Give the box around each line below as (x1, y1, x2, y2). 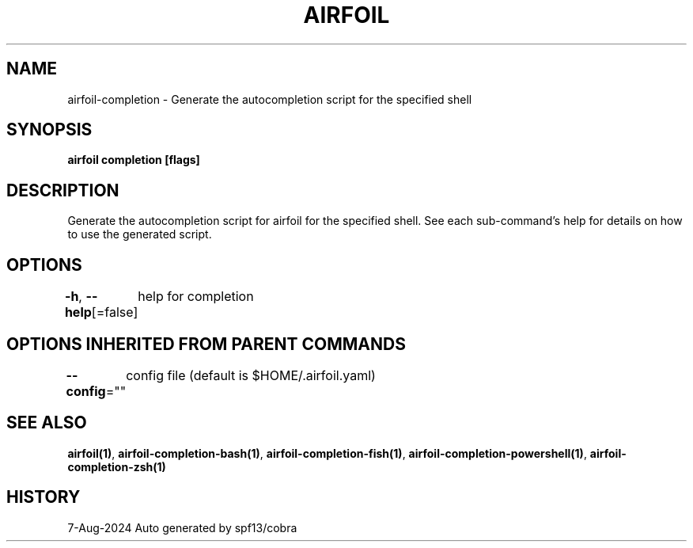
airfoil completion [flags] (67, 153, 200, 167)
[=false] (91, 304, 138, 321)
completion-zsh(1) (67, 459, 166, 474)
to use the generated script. (67, 227, 212, 242)
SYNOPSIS (6, 120, 93, 140)
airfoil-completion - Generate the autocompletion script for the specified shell (67, 92, 472, 106)
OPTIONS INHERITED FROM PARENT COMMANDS (6, 333, 406, 354)
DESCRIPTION (6, 180, 119, 200)
